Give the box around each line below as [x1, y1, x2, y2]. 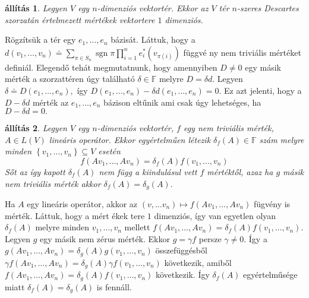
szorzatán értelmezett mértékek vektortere [5, 13, 155, 26]
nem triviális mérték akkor [5, 177, 101, 189]
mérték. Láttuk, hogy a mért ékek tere [5, 209, 145, 221]
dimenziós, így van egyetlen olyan [154, 209, 276, 221]
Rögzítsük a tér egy [5, 33, 76, 46]
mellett [124, 221, 150, 233]
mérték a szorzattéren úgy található [5, 72, 135, 85]
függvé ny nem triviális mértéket [183, 46, 301, 58]
